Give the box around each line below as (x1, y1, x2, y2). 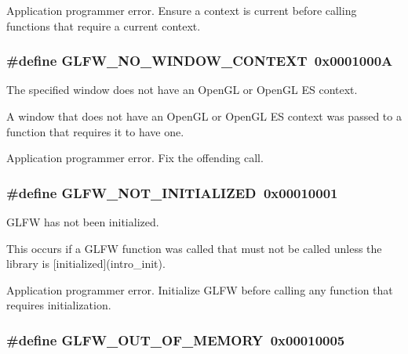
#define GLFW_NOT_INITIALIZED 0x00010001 (6, 182, 338, 202)
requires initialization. (6, 297, 111, 313)
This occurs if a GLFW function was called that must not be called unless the (6, 240, 382, 256)
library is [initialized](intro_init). (6, 255, 166, 272)
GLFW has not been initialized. (6, 214, 159, 229)
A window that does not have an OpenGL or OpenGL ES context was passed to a (6, 108, 402, 124)
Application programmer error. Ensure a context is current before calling (6, 2, 357, 18)
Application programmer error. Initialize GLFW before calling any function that (6, 281, 393, 298)
